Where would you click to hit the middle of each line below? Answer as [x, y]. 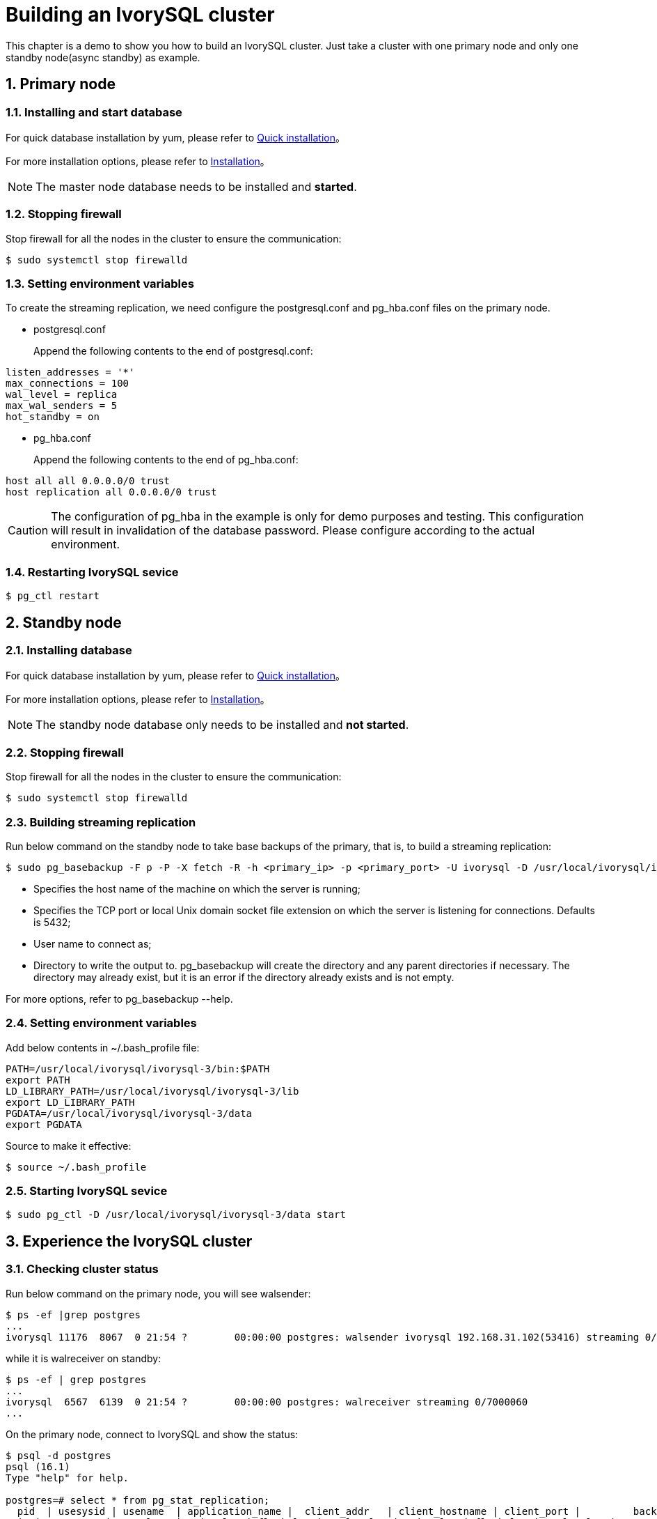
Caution [28, 531]
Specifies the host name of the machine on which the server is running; [197, 888]
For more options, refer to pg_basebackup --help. [119, 998]
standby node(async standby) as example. [103, 57]
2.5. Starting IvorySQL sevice [87, 1191]
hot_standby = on [53, 417]
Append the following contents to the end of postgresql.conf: [173, 351]
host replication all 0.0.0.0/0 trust [111, 492]
